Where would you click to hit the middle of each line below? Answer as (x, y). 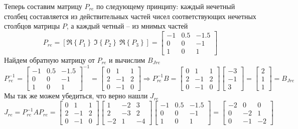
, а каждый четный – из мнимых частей (127, 26)
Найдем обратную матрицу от (49, 59)
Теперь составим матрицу (43, 6)
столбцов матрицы (32, 26)
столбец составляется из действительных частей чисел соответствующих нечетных (130, 16)
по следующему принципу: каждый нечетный (166, 6)
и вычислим (127, 59)
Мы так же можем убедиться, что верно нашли (76, 96)
